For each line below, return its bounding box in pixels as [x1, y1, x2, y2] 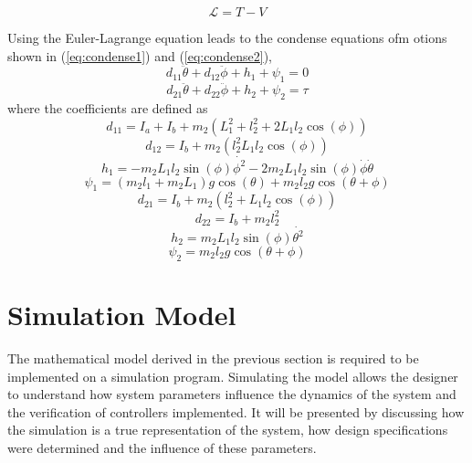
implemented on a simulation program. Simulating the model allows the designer [7, 366, 458, 385]
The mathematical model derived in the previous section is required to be [7, 348, 419, 367]
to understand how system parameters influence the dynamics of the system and [7, 384, 456, 404]
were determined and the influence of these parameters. [7, 437, 317, 457]
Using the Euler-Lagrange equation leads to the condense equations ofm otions [7, 28, 447, 47]
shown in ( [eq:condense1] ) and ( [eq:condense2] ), [7, 46, 273, 65]
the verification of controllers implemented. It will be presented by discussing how [7, 402, 465, 421]
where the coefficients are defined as [7, 99, 208, 118]
